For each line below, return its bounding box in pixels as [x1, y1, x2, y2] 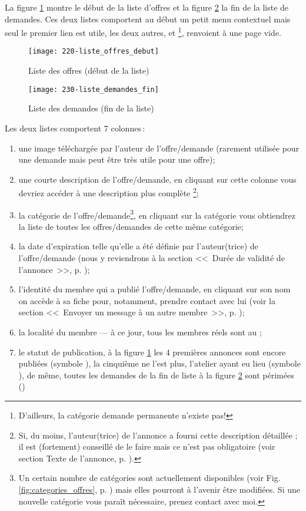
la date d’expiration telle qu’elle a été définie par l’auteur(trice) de [18, 240, 258, 252]
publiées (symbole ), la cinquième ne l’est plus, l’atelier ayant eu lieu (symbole [18, 357, 301, 370]
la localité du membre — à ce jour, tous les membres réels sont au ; [18, 325, 262, 338]
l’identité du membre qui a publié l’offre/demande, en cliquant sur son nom [18, 283, 291, 295]
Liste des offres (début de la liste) [28, 64, 149, 77]
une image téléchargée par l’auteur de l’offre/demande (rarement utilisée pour [18, 141, 300, 154]
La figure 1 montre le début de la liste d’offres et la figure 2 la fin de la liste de [5, 1, 289, 13]
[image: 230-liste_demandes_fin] [28, 85, 159, 94]
